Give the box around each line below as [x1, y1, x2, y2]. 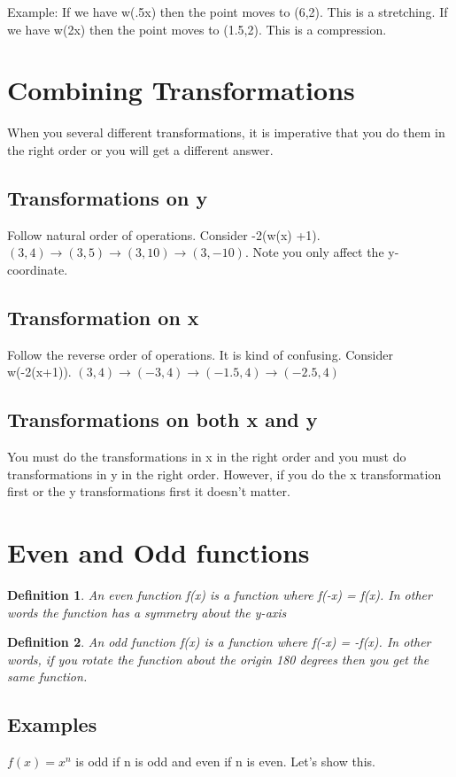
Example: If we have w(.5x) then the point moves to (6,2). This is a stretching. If [7, 3, 448, 20]
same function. [7, 667, 88, 686]
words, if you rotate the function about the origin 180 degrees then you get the [7, 649, 429, 668]
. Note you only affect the [244, 243, 384, 261]
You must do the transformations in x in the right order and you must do [7, 447, 406, 466]
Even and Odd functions [7, 534, 310, 571]
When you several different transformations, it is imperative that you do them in [7, 123, 445, 142]
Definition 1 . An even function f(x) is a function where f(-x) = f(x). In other [7, 585, 432, 603]
